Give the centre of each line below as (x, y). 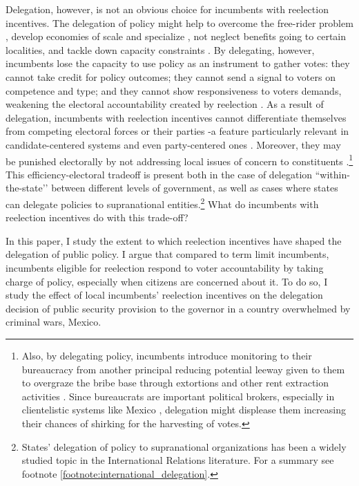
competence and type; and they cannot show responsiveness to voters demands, (174, 90)
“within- (332, 174)
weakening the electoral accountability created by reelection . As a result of (165, 104)
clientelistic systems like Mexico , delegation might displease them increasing (184, 410)
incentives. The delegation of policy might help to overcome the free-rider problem (179, 22)
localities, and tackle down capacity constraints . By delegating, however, (160, 49)
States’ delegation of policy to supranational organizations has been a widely (184, 446)
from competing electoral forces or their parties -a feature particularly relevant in (177, 131)
